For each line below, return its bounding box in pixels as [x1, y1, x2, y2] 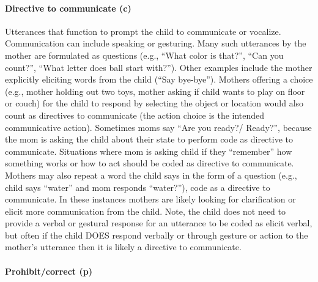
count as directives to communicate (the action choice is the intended [5, 108, 265, 121]
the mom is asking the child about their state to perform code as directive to [5, 133, 293, 146]
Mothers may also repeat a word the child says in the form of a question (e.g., [5, 168, 297, 181]
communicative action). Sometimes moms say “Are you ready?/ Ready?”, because [5, 121, 312, 133]
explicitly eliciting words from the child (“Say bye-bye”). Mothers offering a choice [5, 73, 313, 86]
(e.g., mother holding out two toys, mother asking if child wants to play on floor [5, 84, 305, 97]
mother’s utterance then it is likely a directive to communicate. [5, 240, 242, 253]
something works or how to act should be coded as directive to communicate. [5, 157, 294, 169]
